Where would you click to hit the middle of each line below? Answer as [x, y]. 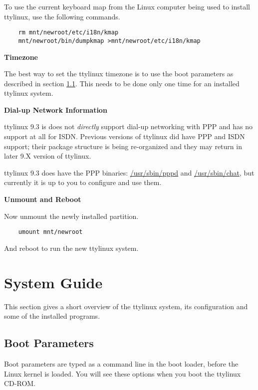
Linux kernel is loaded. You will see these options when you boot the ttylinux [123, 373]
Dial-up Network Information [56, 109]
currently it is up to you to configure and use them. [83, 182]
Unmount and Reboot [43, 199]
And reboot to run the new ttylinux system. [71, 248]
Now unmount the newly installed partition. [71, 216]
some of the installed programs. [52, 316]
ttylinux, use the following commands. [62, 16]
